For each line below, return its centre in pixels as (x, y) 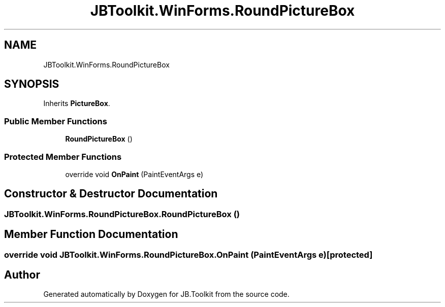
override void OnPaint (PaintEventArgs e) (134, 174)
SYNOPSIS (32, 84)
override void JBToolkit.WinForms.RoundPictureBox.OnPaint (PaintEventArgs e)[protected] (188, 254)
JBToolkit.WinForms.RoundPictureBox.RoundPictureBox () (122, 214)
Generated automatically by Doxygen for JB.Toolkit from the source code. (166, 294)
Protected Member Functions (63, 157)
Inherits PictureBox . (77, 104)
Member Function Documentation (91, 234)
